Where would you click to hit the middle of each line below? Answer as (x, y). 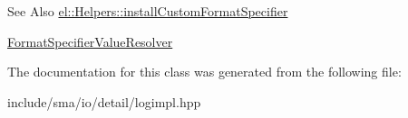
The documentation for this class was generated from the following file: (204, 72)
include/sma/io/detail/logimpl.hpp (104, 101)
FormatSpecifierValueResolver (90, 41)
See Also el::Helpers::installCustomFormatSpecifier (148, 11)
